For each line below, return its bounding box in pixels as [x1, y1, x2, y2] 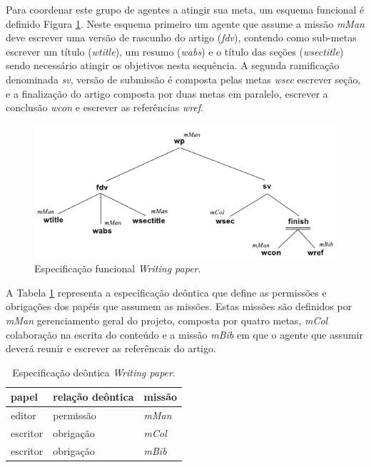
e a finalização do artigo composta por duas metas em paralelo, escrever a [6, 86, 328, 101]
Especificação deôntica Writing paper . [12, 364, 176, 379]
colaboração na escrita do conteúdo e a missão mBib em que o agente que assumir [6, 327, 364, 342]
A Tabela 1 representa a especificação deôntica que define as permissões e [6, 284, 327, 299]
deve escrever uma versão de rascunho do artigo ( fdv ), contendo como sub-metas [6, 30, 357, 45]
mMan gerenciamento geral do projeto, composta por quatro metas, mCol [6, 312, 328, 327]
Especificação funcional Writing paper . [34, 261, 201, 276]
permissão [53, 408, 96, 423]
